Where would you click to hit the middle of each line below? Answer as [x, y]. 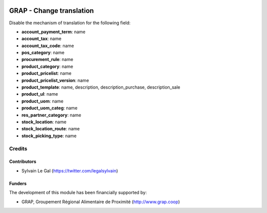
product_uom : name [43, 101]
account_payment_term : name [54, 32]
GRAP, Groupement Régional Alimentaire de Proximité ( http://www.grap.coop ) [101, 202]
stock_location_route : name [51, 129]
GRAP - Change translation [51, 11]
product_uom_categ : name [49, 108]
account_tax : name [42, 39]
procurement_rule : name [47, 59]
